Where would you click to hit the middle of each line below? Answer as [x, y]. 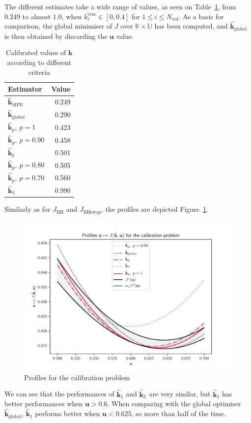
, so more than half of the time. [179, 413]
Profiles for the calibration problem [77, 377]
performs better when [68, 413]
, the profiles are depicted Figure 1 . [155, 209]
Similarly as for [28, 209]
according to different [39, 62]
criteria [39, 72]
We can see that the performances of [59, 394]
